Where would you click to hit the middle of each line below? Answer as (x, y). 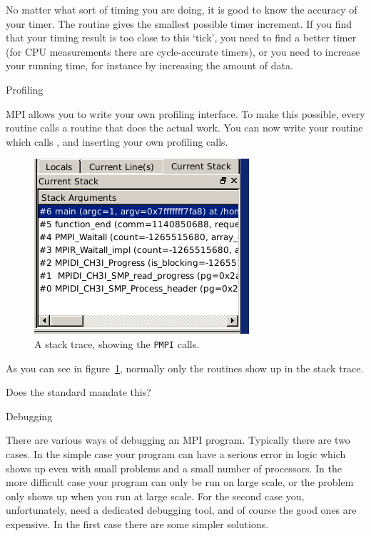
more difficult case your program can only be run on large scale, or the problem (180, 482)
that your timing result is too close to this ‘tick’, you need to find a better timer (181, 38)
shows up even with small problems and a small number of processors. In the (174, 468)
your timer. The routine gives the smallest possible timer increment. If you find (179, 23)
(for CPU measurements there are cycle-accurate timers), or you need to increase (183, 51)
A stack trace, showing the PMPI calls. (117, 343)
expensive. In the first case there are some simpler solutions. (137, 523)
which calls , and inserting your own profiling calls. (117, 141)
